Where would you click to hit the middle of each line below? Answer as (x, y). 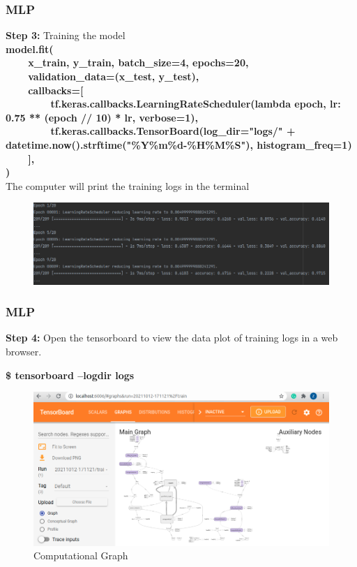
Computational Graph (81, 555)
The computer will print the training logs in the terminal (128, 185)
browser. (24, 352)
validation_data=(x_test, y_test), (114, 76)
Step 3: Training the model (66, 35)
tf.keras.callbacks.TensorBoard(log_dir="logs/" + (173, 131)
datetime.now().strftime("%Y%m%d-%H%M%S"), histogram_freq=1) (179, 144)
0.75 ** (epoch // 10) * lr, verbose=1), (102, 117)
